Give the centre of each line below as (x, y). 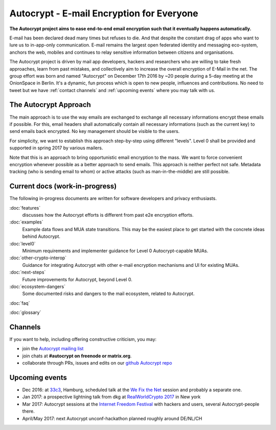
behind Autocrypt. (41, 236)
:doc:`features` (25, 208)
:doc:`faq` (20, 303)
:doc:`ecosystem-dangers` (38, 286)
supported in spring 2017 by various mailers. (56, 148)
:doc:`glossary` (25, 312)
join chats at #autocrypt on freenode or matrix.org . (77, 356)
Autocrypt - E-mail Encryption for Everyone (104, 13)
